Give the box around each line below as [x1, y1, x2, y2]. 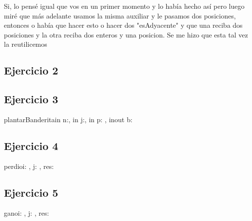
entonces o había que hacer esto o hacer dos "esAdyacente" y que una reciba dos [4, 20, 243, 30]
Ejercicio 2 [4, 63, 58, 78]
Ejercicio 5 [4, 184, 58, 200]
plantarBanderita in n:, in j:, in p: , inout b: [4, 114, 133, 124]
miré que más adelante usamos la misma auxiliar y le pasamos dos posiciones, [4, 10, 236, 20]
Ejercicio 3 [4, 92, 58, 107]
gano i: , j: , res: [4, 207, 49, 218]
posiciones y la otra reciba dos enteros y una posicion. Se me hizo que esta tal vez [4, 29, 248, 39]
